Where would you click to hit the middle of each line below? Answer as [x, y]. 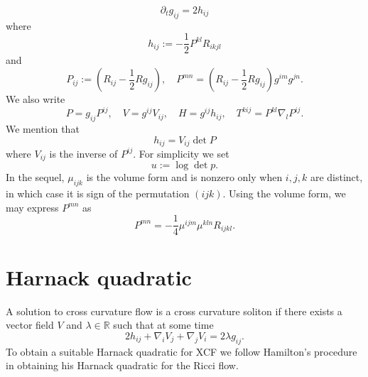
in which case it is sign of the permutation [98, 193]
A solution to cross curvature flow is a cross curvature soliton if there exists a [174, 311]
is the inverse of [83, 153]
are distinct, [336, 177]
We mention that [43, 128]
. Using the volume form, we [284, 193]
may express [32, 207]
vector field [30, 325]
